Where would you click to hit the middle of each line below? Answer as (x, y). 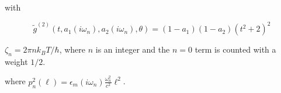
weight (16, 61)
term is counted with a (235, 49)
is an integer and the (133, 49)
